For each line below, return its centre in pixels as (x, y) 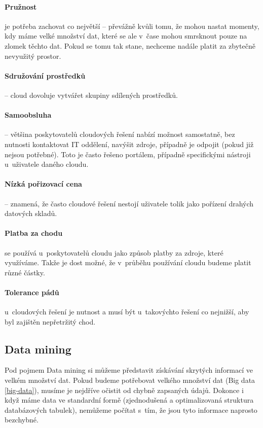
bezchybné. (22, 420)
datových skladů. (31, 213)
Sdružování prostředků (45, 75)
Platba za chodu (34, 233)
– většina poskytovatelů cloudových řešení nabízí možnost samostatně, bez (120, 134)
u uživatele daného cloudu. (47, 164)
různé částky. (25, 272)
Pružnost (21, 6)
